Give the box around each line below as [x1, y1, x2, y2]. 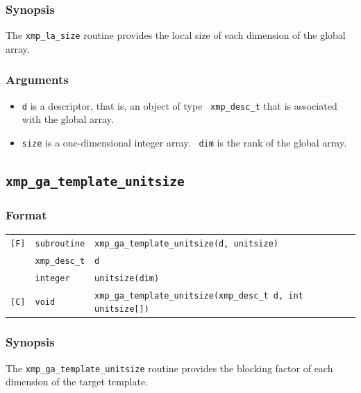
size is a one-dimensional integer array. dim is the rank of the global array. [22, 135, 347, 149]
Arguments [6, 71, 69, 88]
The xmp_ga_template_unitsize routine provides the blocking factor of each [6, 360, 333, 375]
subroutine [35, 238, 85, 249]
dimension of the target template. [6, 374, 149, 389]
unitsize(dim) [94, 273, 160, 283]
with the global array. [22, 112, 114, 126]
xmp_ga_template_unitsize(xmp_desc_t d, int [94, 290, 303, 301]
